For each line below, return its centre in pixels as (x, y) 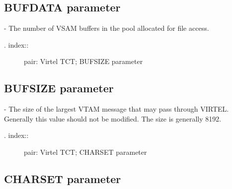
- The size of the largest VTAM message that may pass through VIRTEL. (116, 109)
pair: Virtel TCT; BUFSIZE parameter (83, 61)
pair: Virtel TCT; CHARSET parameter (85, 152)
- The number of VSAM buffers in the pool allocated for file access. (107, 28)
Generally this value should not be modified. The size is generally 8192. (113, 118)
